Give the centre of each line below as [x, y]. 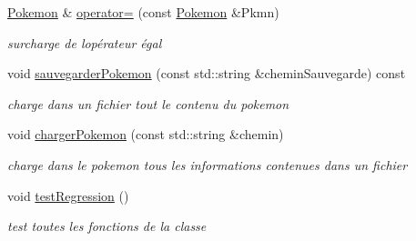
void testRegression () [68, 195]
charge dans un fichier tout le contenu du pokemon [148, 103]
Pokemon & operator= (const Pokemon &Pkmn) [143, 12]
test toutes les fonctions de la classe [107, 226]
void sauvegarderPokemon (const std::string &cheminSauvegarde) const [207, 73]
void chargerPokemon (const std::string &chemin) [146, 134]
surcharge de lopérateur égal [85, 42]
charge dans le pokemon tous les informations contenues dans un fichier [208, 164]
